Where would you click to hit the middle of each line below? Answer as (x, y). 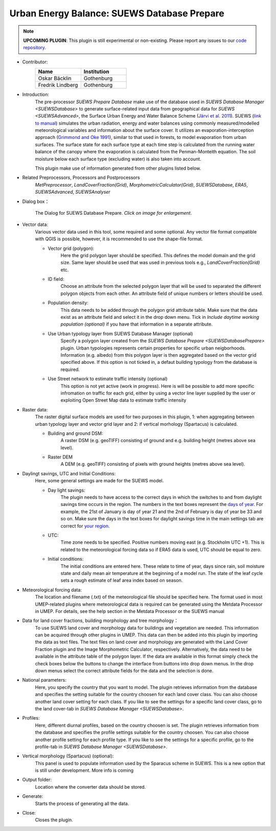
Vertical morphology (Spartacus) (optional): (68, 756)
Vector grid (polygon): (71, 248)
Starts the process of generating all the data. (82, 803)
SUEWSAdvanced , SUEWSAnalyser (73, 192)
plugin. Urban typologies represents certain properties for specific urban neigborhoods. (153, 348)
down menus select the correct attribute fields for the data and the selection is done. (124, 671)
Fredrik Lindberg (58, 85)
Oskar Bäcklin (55, 78)
